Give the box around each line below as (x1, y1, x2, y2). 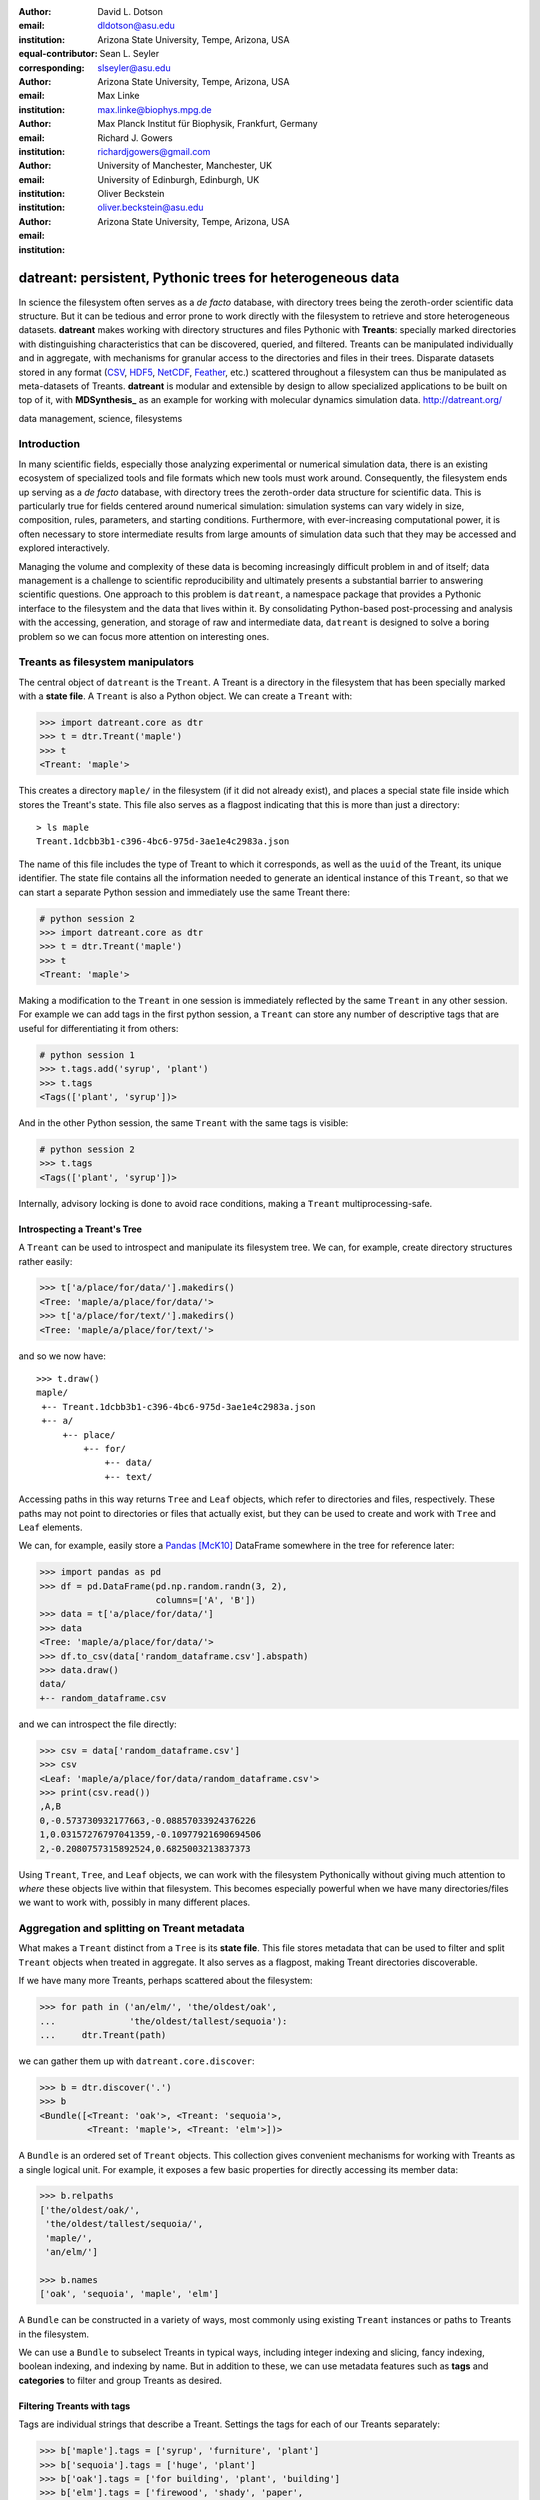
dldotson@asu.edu (97, 20, 175, 32)
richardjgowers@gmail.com (97, 145, 211, 157)
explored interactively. (18, 542, 110, 554)
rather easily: (18, 1255, 73, 1267)
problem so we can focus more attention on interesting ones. (18, 630, 270, 642)
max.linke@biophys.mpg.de (97, 103, 212, 115)
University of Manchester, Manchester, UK (97, 160, 273, 172)
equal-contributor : (18, 48, 99, 60)
